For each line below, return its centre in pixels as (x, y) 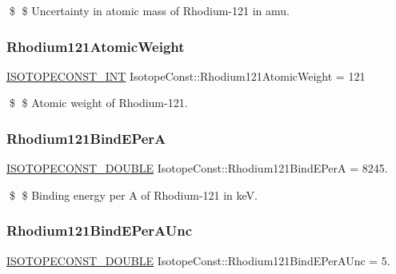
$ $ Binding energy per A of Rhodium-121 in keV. (133, 195)
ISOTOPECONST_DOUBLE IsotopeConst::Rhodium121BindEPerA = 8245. (197, 168)
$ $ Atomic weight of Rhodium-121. (98, 103)
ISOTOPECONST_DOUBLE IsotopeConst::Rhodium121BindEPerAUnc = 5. (198, 260)
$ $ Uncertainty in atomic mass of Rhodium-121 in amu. (149, 10)
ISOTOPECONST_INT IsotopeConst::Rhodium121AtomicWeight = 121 (186, 75)
